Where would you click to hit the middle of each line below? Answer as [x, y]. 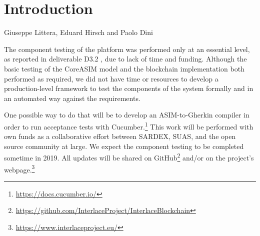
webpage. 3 [19, 168]
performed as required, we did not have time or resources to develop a [111, 78]
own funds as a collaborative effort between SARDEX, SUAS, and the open [120, 136]
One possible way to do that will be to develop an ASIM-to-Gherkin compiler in [127, 115]
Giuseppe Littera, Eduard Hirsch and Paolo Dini [78, 32]
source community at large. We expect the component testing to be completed [124, 146]
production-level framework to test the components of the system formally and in [129, 88]
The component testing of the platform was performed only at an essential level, [127, 49]
